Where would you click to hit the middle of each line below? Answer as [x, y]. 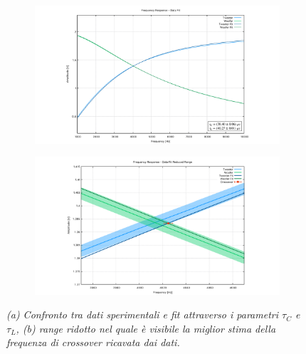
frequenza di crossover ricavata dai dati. [93, 342]
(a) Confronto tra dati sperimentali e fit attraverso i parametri [142, 314]
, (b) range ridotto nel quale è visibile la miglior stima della [146, 328]
